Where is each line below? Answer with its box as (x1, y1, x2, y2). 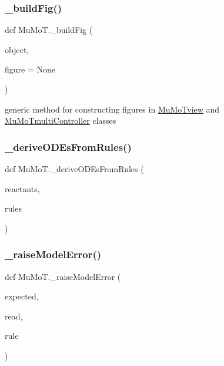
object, (5, 43, 29, 55)
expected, (5, 290, 39, 302)
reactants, (5, 182, 40, 194)
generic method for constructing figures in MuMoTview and (5, 103, 220, 115)
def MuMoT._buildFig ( (5, 24, 93, 36)
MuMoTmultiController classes (5, 114, 116, 127)
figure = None (5, 63, 55, 75)
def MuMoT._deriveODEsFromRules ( (5, 163, 144, 174)
